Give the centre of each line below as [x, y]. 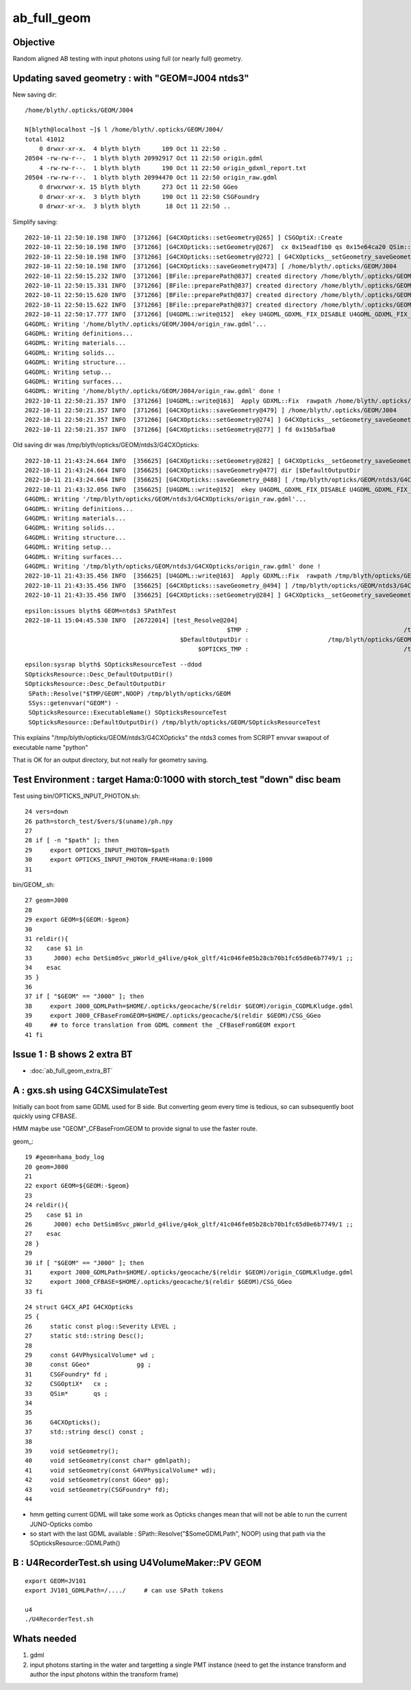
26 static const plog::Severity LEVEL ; [101, 1326]
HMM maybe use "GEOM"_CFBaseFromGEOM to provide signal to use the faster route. [135, 1129]
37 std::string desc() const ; [85, 1432]
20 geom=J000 [47, 1167]
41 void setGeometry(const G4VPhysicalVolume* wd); [121, 1470]
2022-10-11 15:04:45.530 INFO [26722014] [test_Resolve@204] [132, 620]
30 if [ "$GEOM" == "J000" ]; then [85, 1263]
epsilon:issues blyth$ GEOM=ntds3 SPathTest [101, 611]
